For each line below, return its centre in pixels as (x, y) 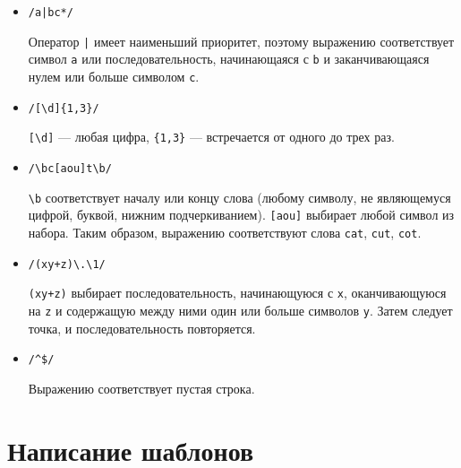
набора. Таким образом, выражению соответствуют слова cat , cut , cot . (225, 232)
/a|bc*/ (51, 13)
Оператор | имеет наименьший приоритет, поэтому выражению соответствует (241, 41)
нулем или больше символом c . (114, 76)
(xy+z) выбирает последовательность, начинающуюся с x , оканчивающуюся (237, 293)
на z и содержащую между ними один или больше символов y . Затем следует (240, 310)
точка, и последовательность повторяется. (142, 328)
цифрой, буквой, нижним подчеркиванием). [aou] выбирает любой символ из (241, 215)
